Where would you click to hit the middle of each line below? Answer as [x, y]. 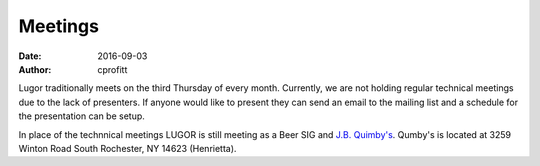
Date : [30, 56]
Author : [35, 69]
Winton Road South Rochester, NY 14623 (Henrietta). [127, 148]
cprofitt [112, 69]
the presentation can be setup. [81, 116]
